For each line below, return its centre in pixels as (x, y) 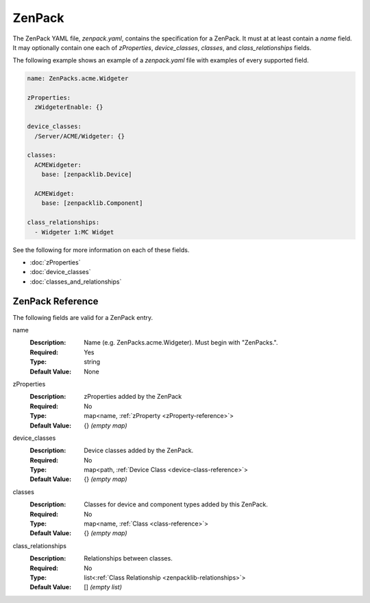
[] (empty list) (103, 587)
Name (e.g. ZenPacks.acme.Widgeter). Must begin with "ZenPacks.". (181, 343)
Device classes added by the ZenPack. (139, 451)
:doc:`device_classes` (60, 272)
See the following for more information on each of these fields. (101, 249)
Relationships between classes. (128, 558)
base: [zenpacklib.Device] (87, 174)
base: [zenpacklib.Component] (92, 203)
